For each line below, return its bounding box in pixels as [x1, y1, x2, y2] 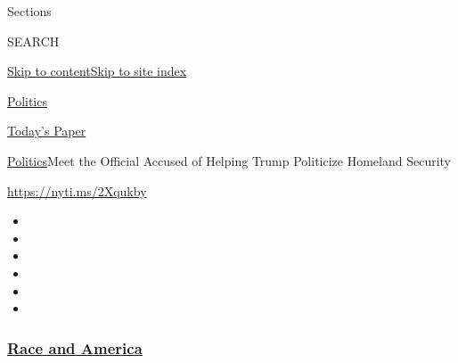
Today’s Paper [7, 121, 86, 140]
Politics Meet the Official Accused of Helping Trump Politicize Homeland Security [7, 151, 451, 169]
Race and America [7, 336, 143, 359]
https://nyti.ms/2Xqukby [7, 181, 147, 200]
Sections [7, 2, 52, 20]
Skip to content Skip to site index [7, 62, 187, 80]
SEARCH [7, 31, 60, 50]
